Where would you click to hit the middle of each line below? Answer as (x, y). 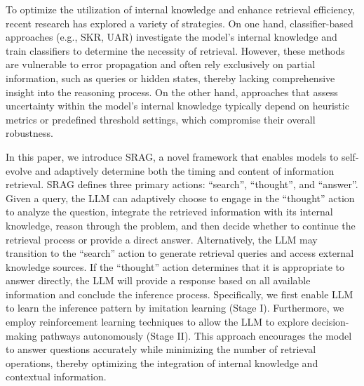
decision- (330, 322)
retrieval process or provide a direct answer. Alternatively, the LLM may (162, 239)
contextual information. (56, 377)
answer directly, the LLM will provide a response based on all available (158, 280)
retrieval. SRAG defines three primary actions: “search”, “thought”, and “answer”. (182, 184)
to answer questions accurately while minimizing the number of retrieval (161, 349)
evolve (19, 170)
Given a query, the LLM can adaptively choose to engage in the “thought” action (180, 198)
